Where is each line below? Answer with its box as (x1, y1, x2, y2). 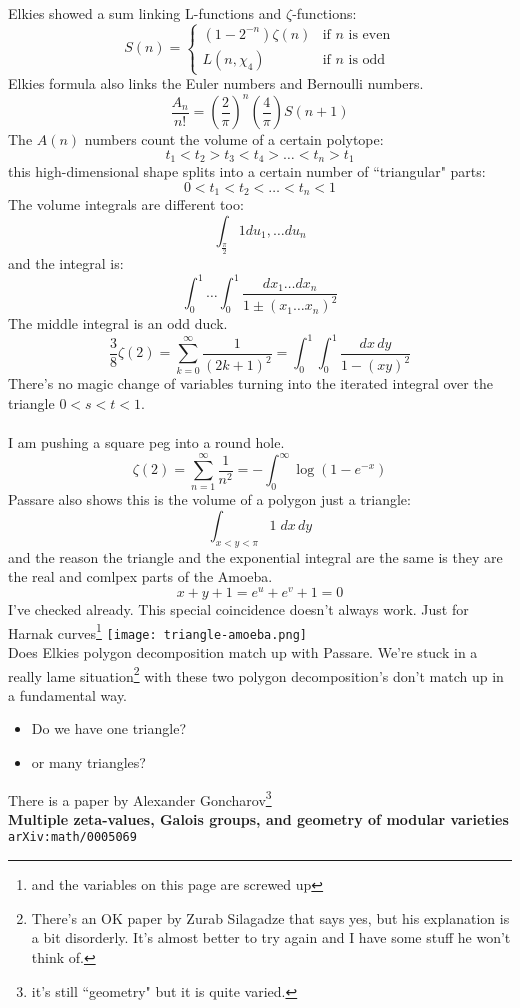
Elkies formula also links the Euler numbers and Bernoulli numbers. (8, 73, 424, 94)
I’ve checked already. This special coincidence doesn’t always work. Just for (8, 599, 469, 620)
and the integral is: (8, 253, 124, 274)
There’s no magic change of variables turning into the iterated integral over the (8, 373, 493, 394)
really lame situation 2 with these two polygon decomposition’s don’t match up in (8, 662, 504, 686)
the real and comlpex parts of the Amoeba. (8, 566, 273, 587)
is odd (348, 52, 386, 67)
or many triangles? (31, 751, 146, 772)
